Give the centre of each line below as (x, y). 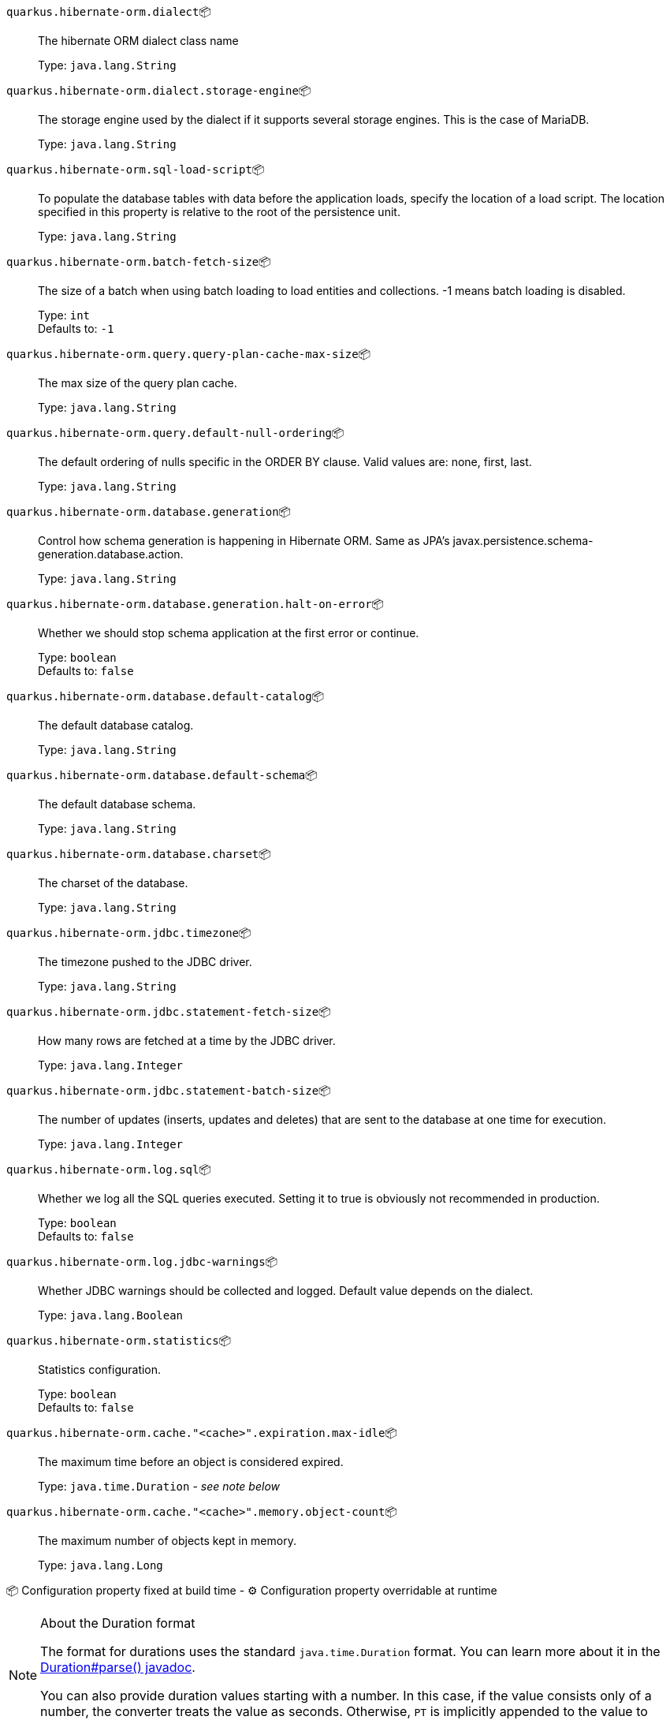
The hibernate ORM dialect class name (138, 41)
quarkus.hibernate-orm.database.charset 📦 (139, 854)
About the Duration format (118, 1623)
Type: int (64, 315)
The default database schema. (117, 804)
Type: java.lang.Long (100, 1565)
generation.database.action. (111, 554)
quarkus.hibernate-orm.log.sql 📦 (109, 1169)
